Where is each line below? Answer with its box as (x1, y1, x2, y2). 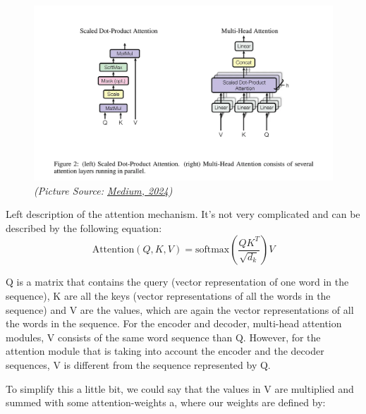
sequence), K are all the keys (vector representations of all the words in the (6, 288, 331, 303)
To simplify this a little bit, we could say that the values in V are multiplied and (6, 381, 354, 396)
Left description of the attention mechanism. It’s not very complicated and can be (6, 207, 360, 221)
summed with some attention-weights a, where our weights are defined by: (6, 395, 326, 410)
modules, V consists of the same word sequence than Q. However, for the (6, 329, 321, 344)
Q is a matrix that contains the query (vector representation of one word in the (6, 274, 349, 289)
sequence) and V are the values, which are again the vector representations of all (6, 302, 354, 317)
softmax (195, 245, 230, 255)
